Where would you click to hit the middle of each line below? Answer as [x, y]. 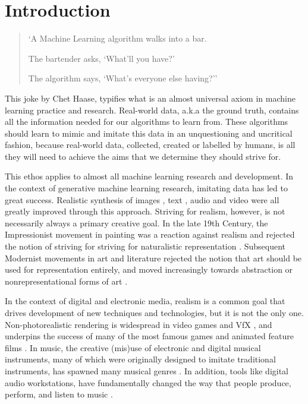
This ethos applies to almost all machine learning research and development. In [149, 176]
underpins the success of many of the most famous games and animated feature [149, 336]
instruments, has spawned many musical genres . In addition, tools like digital [147, 370]
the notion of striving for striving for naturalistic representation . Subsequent [145, 246]
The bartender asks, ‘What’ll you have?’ [101, 58]
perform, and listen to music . [59, 394]
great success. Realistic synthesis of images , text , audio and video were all [142, 199]
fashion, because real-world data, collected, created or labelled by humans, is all [150, 145]
